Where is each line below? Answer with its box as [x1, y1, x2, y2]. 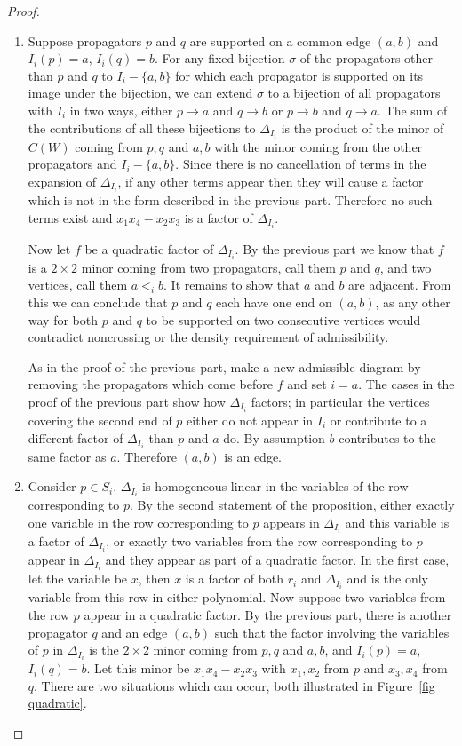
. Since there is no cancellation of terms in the [175, 155, 426, 173]
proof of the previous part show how [28, 392, 226, 410]
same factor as [28, 447, 107, 465]
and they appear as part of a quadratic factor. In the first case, [105, 551, 450, 569]
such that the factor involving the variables [214, 623, 450, 641]
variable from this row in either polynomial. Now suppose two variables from [28, 588, 446, 607]
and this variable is [345, 512, 450, 531]
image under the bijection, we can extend [28, 83, 253, 102]
